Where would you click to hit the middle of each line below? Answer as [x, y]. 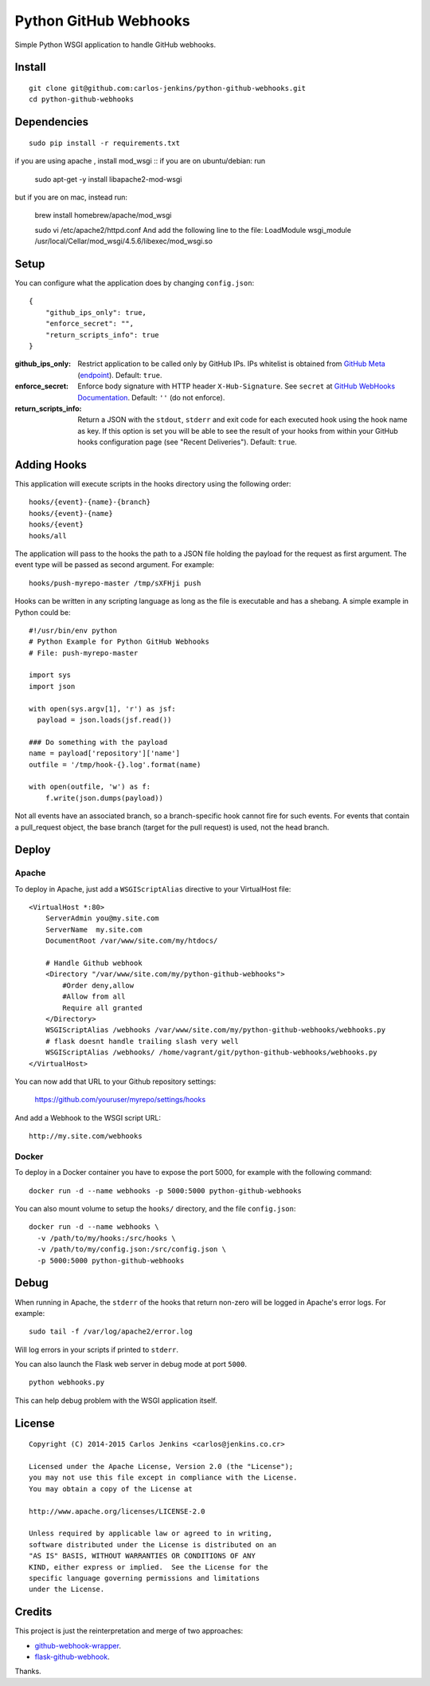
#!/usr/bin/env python [73, 630]
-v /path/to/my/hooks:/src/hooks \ [107, 1238]
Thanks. [28, 1672]
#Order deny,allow [98, 985]
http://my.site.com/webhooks [86, 1136]
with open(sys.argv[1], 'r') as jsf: [103, 709]
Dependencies [52, 122]
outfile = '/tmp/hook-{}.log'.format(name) [115, 764]
